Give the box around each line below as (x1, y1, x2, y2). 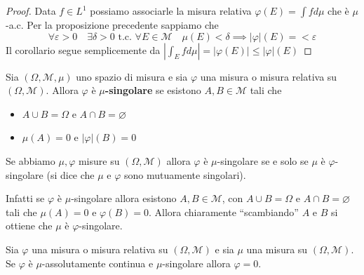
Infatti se (6, 191, 45, 206)
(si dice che (46, 167, 95, 182)
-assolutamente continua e (41, 255, 154, 270)
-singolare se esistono (105, 83, 201, 98)
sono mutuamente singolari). (124, 167, 246, 182)
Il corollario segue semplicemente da (6, 42, 161, 57)
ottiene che (6, 218, 53, 233)
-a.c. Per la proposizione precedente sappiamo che (6, 18, 219, 32)
